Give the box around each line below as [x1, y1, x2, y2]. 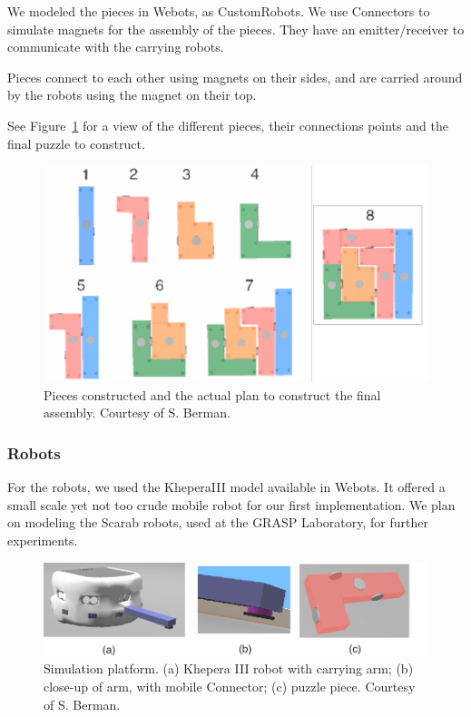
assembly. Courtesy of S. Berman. [44, 403, 231, 422]
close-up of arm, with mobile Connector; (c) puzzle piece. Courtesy [44, 677, 416, 696]
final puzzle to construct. [7, 133, 145, 152]
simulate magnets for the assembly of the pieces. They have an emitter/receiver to [7, 19, 465, 38]
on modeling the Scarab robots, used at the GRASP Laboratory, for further [7, 513, 428, 532]
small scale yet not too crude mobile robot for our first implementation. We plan [7, 495, 456, 514]
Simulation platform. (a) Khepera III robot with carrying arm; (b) [44, 659, 414, 678]
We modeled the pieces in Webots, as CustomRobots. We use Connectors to [7, 2, 430, 20]
